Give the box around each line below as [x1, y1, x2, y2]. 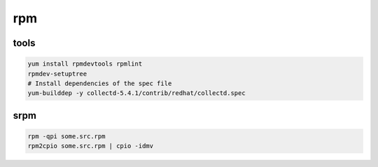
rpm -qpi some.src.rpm [27, 132, 106, 140]
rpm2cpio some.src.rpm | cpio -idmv [27, 142, 154, 150]
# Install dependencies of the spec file [27, 79, 172, 87]
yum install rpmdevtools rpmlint [27, 60, 143, 68]
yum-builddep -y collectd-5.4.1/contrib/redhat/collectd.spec [27, 89, 246, 97]
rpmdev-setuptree [27, 70, 87, 78]
